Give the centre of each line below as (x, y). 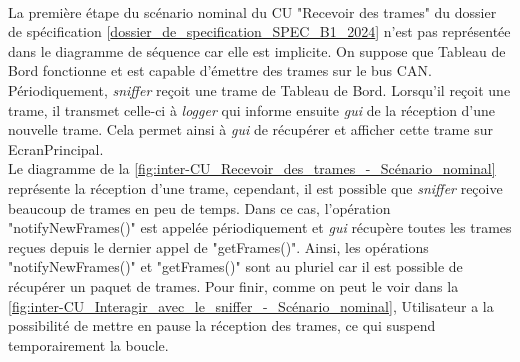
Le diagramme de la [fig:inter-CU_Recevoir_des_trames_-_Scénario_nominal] (252, 168)
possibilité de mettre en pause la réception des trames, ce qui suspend (222, 325)
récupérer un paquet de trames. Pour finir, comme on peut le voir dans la (233, 285)
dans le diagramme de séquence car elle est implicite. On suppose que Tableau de (257, 50)
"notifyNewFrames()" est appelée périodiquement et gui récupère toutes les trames (260, 227)
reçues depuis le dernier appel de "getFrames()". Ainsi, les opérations (218, 246)
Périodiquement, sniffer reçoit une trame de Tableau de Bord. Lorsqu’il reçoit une (259, 89)
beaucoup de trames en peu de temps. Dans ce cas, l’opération (199, 207)
